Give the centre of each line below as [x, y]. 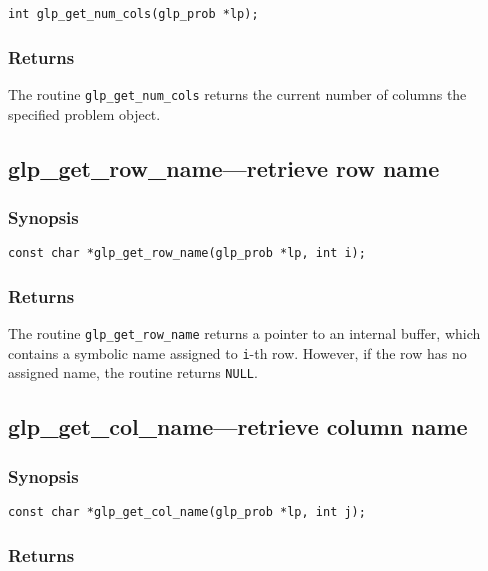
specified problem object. [84, 113]
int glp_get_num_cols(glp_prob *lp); [133, 14]
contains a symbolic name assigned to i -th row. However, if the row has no [237, 352]
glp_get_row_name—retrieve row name [224, 167]
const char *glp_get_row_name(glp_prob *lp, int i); [187, 253]
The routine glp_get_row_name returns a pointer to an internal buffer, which [244, 333]
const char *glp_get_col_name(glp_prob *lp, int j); [187, 511]
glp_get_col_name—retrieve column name [238, 426]
